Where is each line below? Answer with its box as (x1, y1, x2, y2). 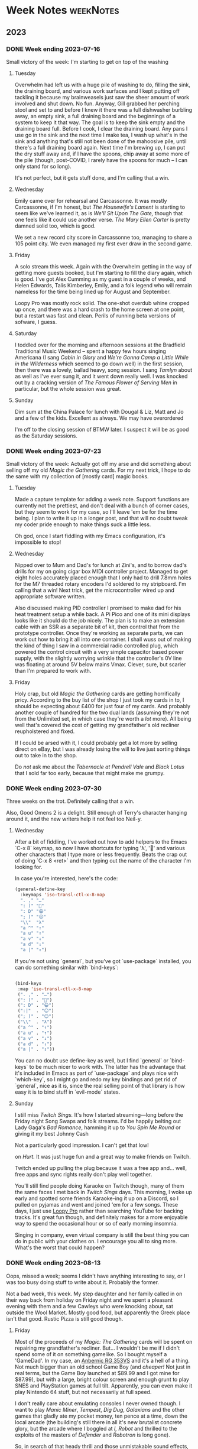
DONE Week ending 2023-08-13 (6, 1259, 101, 1267)
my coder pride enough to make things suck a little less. (14, 521, 151, 528)
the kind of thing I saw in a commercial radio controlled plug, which (14, 642, 178, 649)
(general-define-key (14, 886, 66, 893)
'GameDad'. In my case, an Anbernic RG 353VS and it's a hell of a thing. (14, 1357, 190, 1364)
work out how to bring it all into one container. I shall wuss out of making (14, 636, 191, 643)
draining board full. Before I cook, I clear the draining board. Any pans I (14, 125, 188, 132)
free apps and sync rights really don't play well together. (14, 1171, 152, 1178)
